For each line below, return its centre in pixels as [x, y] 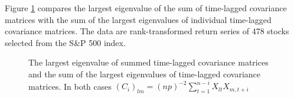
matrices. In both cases [70, 86]
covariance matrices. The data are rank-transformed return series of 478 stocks [147, 31]
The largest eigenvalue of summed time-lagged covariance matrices [148, 62]
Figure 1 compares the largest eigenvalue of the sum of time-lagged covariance [146, 8]
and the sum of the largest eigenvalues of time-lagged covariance [145, 73]
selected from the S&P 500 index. [65, 42]
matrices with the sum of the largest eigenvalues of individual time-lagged [138, 19]
